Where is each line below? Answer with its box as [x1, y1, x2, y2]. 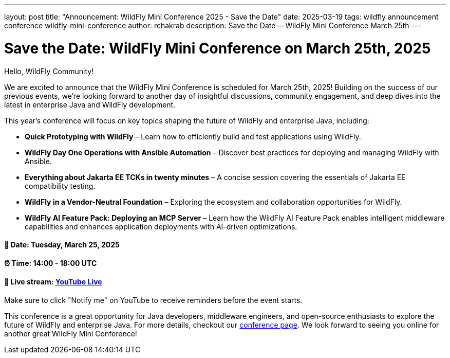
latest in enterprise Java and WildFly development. [4, 100, 176, 109]
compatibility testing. [25, 181, 96, 190]
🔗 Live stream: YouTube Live [4, 277, 102, 287]
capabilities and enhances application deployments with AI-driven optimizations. [25, 222, 297, 231]
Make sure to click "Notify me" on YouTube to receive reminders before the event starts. [4, 295, 303, 305]
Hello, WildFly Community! [4, 66, 94, 76]
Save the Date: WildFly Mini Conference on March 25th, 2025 [4, 39, 431, 57]
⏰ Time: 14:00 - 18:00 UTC [4, 258, 97, 267]
